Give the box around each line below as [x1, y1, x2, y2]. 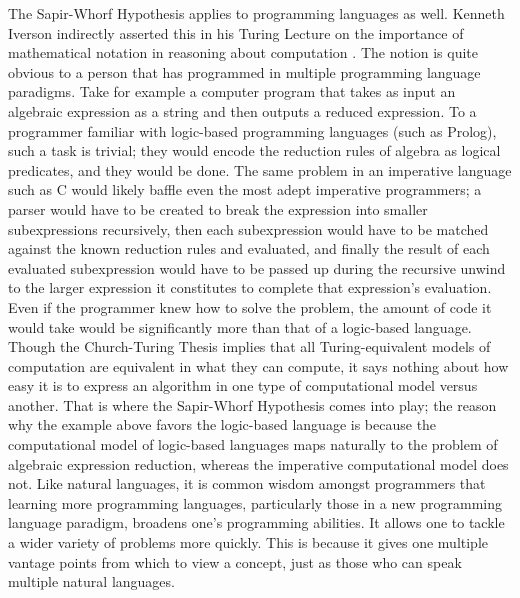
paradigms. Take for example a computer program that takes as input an [8, 81, 456, 102]
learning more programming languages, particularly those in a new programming [8, 492, 503, 513]
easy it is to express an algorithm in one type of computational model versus [8, 375, 478, 396]
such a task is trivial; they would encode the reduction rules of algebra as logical [8, 140, 501, 161]
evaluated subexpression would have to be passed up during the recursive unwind [8, 257, 506, 278]
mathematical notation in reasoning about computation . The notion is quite [8, 42, 479, 63]
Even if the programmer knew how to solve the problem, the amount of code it [8, 296, 492, 317]
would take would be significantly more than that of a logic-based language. [8, 316, 472, 337]
